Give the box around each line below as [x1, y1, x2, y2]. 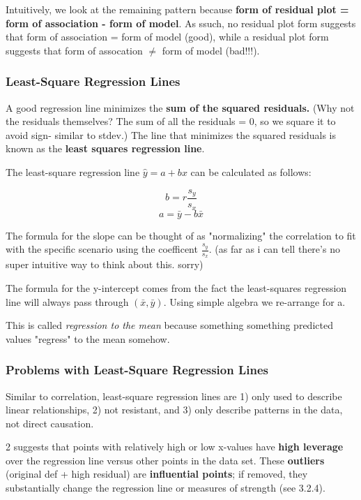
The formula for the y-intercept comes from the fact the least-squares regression [6, 280, 347, 295]
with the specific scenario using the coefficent [6, 242, 198, 256]
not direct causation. [6, 416, 94, 430]
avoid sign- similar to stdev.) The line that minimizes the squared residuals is [6, 127, 336, 142]
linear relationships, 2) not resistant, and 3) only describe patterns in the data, [6, 402, 343, 417]
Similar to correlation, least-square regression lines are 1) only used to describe [6, 388, 342, 403]
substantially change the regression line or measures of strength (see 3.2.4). [6, 480, 325, 495]
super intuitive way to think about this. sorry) [6, 257, 203, 272]
